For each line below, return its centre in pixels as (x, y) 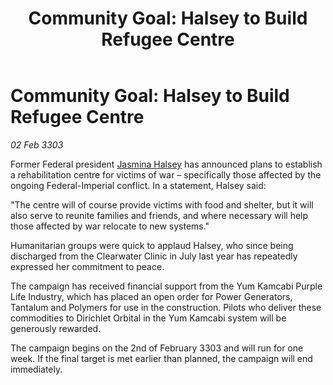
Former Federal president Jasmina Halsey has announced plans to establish (166, 164)
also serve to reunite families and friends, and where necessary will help (159, 215)
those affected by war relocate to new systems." (110, 226)
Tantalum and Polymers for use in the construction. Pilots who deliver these (166, 307)
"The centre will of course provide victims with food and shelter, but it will (162, 204)
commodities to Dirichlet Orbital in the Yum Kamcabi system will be (148, 318)
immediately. (36, 369)
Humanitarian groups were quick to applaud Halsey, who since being (152, 245)
